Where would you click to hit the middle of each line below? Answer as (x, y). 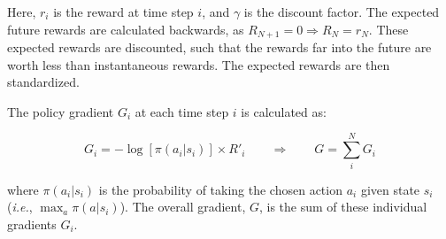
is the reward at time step (123, 12)
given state (390, 189)
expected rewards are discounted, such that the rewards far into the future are (219, 47)
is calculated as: (284, 111)
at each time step (182, 111)
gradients (32, 224)
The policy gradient (61, 111)
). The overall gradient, (183, 207)
